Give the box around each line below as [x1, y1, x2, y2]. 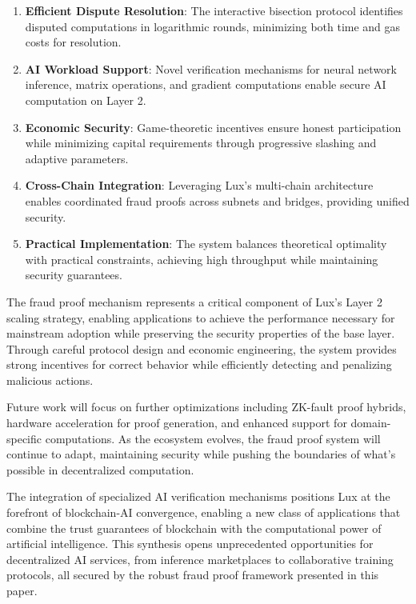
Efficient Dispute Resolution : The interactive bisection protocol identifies [25, 2, 403, 18]
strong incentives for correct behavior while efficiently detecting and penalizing [6, 356, 392, 373]
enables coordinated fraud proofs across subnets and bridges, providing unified [25, 192, 410, 209]
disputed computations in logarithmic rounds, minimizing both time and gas [25, 18, 401, 34]
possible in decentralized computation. [6, 461, 194, 478]
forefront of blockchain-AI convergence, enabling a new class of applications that [6, 504, 401, 521]
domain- [350, 414, 391, 431]
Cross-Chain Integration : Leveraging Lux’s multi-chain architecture [25, 177, 374, 194]
